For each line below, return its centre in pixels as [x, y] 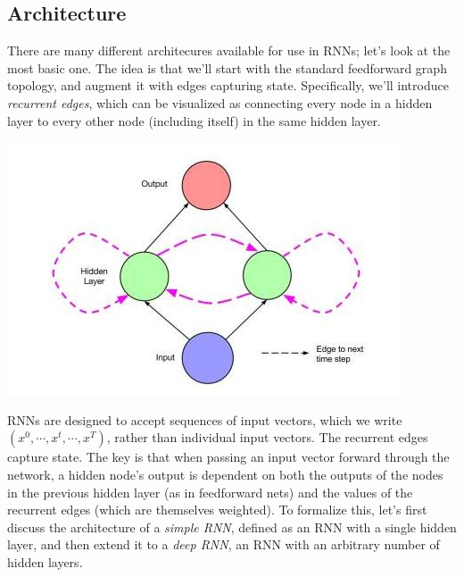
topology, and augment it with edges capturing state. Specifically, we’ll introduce [228, 85]
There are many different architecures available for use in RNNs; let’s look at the [229, 50]
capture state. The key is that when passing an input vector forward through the [228, 457]
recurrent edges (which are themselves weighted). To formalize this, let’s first [217, 510]
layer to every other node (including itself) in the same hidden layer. [194, 120]
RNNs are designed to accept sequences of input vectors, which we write [205, 419]
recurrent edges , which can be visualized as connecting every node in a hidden [220, 102]
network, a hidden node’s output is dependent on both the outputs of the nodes [225, 474]
